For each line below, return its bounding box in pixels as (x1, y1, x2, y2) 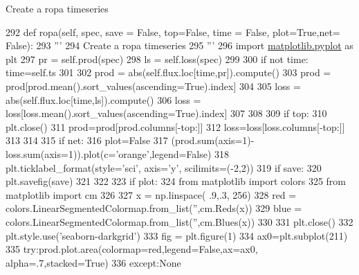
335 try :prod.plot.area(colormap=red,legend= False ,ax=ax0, (6, 242, 258, 256)
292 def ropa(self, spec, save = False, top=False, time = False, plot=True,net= (6, 24, 340, 39)
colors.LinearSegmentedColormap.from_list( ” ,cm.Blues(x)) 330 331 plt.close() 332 (6, 214, 353, 229)
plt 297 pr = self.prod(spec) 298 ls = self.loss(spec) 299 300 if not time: (6, 51, 309, 66)
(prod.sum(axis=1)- (171, 133, 255, 148)
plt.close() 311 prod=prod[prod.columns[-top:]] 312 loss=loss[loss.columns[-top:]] (6, 119, 345, 134)
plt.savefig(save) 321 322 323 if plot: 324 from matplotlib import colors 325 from (6, 174, 346, 188)
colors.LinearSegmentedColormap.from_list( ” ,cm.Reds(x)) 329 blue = (6, 201, 302, 215)
